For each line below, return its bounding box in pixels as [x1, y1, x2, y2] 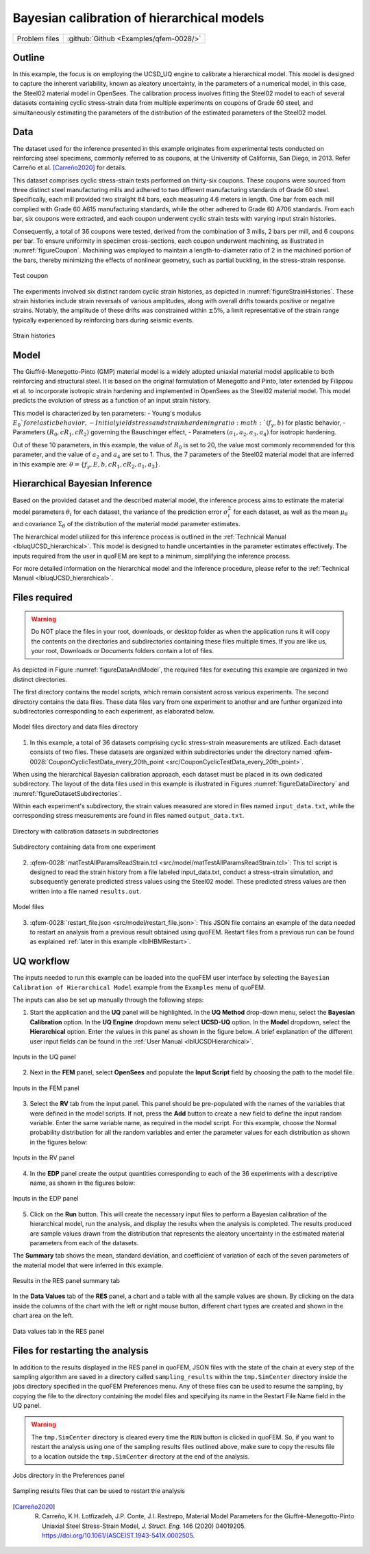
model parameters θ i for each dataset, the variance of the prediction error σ [12, 508, 229, 517]
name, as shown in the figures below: [29, 1179, 136, 1187]
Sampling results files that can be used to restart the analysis [12, 1487, 185, 1495]
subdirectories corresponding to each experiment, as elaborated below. [12, 707, 215, 715]
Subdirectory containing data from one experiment [12, 843, 156, 851]
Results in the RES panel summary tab [12, 1277, 120, 1285]
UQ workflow [12, 956, 70, 967]
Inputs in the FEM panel [12, 1084, 79, 1092]
